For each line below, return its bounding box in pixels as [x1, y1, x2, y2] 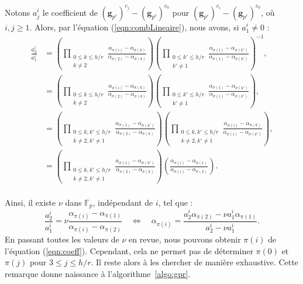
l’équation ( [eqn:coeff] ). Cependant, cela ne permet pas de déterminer [5, 244, 253, 257]
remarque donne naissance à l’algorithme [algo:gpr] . [5, 268, 191, 280]
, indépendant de [92, 196, 153, 208]
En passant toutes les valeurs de [5, 233, 119, 245]
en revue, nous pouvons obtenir [129, 233, 241, 245]
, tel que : [158, 196, 193, 208]
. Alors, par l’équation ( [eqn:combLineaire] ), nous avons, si [29, 20, 239, 33]
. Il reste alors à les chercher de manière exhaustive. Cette [91, 256, 298, 268]
